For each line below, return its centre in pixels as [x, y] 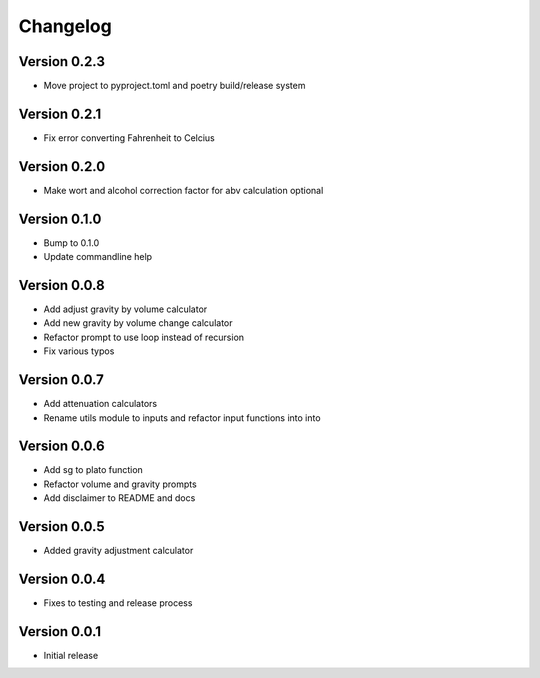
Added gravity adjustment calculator [118, 551]
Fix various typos [79, 351]
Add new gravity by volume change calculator [138, 323]
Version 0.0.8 [61, 285]
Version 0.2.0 [62, 166]
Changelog [65, 26]
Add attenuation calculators [100, 404]
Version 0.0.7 [61, 380]
